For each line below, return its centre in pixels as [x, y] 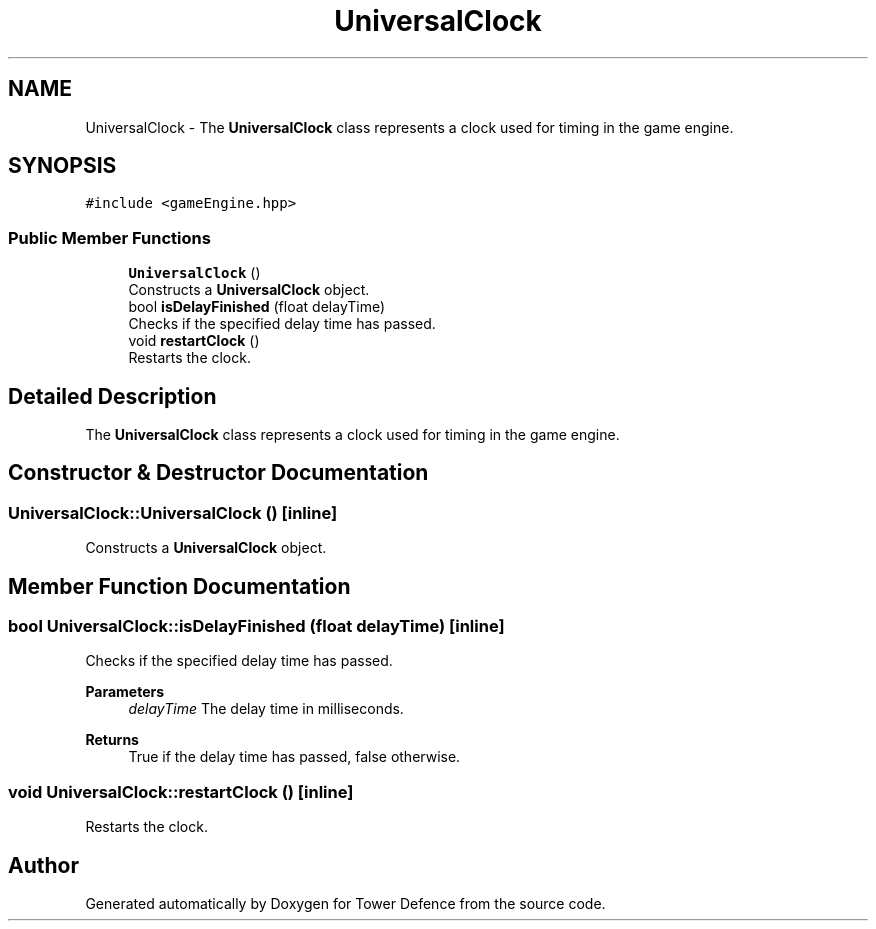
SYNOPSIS [62, 166]
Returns [112, 740]
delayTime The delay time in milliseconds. [266, 709]
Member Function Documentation [179, 586]
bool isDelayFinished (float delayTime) [257, 307]
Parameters [125, 692]
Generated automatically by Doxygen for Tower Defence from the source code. [345, 904]
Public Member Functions [109, 237]
